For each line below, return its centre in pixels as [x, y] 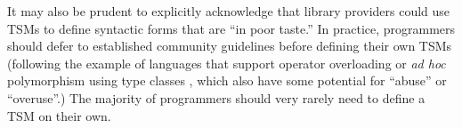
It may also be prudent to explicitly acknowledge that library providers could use [229, 11]
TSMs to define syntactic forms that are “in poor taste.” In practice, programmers [231, 28]
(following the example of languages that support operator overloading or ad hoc [227, 63]
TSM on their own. [59, 115]
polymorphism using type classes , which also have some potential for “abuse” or [227, 80]
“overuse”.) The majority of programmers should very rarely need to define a [216, 97]
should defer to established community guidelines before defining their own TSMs [230, 46]
